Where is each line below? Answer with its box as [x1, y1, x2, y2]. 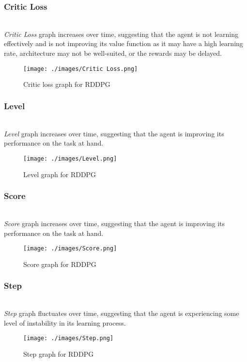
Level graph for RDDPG [23, 169, 96, 179]
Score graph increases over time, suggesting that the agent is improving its [4, 218, 225, 228]
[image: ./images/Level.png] [23, 155, 117, 162]
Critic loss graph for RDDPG [23, 79, 110, 89]
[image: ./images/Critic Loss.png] [23, 65, 138, 72]
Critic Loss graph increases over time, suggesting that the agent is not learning [4, 29, 238, 39]
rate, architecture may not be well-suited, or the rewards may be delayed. [4, 48, 222, 58]
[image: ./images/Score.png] [23, 245, 117, 252]
